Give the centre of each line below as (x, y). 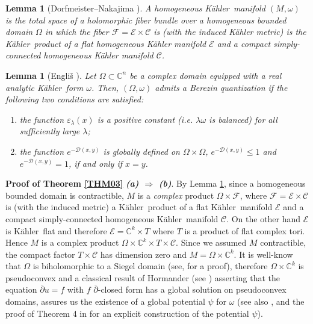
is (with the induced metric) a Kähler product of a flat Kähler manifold (139, 207)
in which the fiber (77, 32)
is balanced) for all (243, 119)
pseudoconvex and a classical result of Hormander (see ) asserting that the (143, 277)
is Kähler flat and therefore (56, 230)
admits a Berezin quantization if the (221, 87)
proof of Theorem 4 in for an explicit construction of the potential (127, 313)
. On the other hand (264, 218)
